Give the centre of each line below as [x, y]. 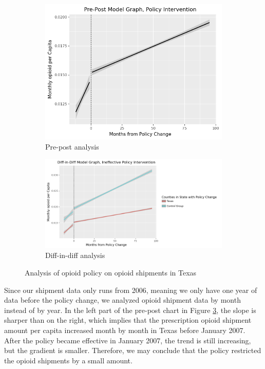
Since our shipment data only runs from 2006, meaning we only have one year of [131, 290]
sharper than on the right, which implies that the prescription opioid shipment [128, 320]
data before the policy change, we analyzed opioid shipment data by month [122, 300]
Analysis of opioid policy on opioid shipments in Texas [111, 273]
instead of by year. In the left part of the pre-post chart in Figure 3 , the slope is [130, 310]
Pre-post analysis [72, 146]
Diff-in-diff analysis [75, 255]
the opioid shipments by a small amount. [68, 360]
